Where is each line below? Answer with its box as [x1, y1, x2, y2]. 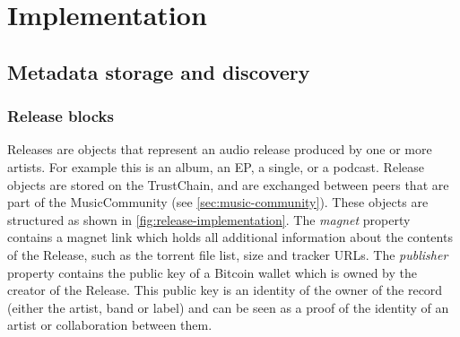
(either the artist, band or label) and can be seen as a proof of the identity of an [7, 298, 449, 316]
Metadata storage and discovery [7, 57, 310, 85]
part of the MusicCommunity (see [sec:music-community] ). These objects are [7, 193, 429, 212]
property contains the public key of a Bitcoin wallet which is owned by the [7, 263, 417, 281]
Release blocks [7, 105, 114, 127]
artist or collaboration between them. [7, 315, 213, 334]
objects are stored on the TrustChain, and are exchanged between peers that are [7, 175, 449, 194]
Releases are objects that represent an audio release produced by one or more [7, 140, 432, 159]
